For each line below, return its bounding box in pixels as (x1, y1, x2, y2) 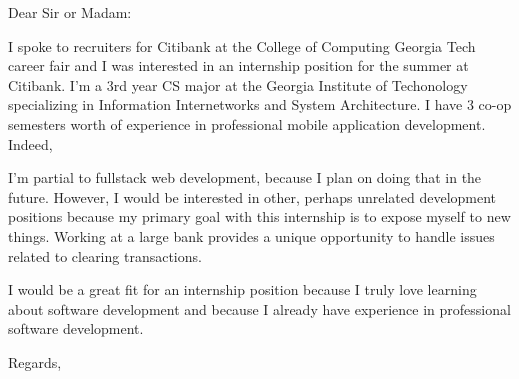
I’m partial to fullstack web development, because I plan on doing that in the (8, 167, 482, 188)
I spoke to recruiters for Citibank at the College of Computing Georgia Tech (8, 35, 476, 56)
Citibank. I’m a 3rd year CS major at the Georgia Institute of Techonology (8, 74, 468, 95)
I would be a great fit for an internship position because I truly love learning (8, 279, 477, 300)
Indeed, (8, 133, 53, 154)
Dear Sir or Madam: (8, 2, 132, 22)
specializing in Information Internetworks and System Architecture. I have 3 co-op (8, 94, 512, 115)
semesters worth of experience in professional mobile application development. (8, 113, 486, 134)
